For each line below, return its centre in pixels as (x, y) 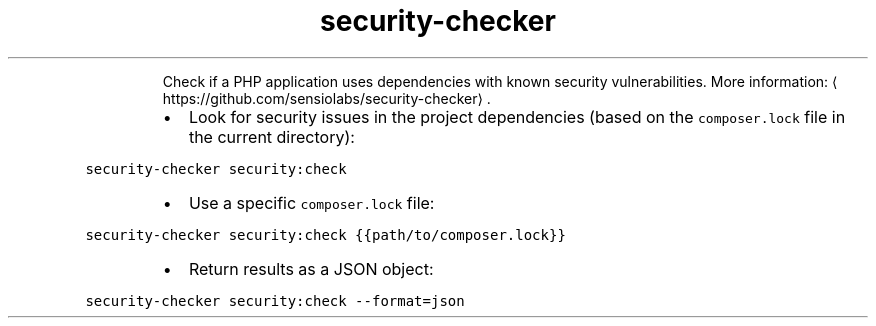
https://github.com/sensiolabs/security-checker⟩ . (326, 98)
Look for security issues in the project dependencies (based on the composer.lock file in (517, 116)
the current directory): (271, 136)
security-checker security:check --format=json (275, 300)
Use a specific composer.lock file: (311, 202)
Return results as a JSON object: (311, 268)
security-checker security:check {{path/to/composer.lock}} (325, 234)
